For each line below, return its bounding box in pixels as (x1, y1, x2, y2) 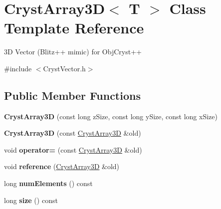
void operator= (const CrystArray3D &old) (4, 144, 142, 155)
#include (4, 63, 32, 73)
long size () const (4, 195, 58, 205)
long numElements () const (4, 178, 93, 189)
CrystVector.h (43, 63, 86, 73)
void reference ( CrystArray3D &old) (4, 161, 120, 172)
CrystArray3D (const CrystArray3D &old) (4, 128, 141, 138)
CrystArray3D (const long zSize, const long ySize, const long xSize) (4, 111, 218, 121)
